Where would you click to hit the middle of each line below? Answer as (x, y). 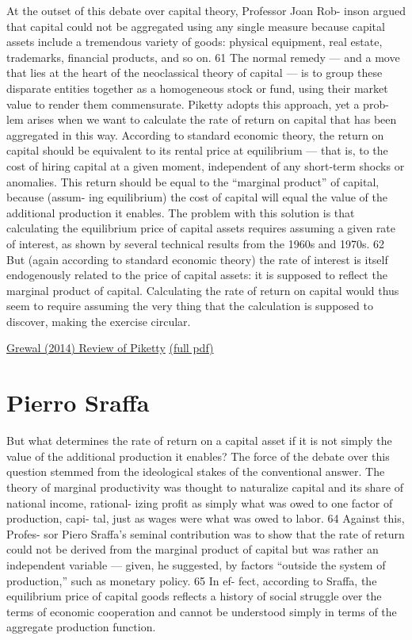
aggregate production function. (81, 627)
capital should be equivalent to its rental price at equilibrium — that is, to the (197, 150)
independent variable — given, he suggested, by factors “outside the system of (196, 564)
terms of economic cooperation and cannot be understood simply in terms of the (202, 611)
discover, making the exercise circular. (99, 321)
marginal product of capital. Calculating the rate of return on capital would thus (203, 290)
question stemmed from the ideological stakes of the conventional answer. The (196, 471)
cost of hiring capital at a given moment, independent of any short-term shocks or (206, 165)
